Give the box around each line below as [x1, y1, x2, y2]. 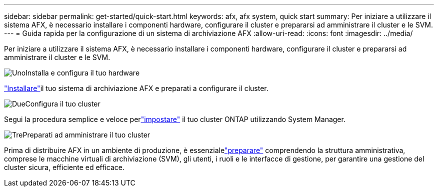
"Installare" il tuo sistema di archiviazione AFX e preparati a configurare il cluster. [4, 84, 268, 92]
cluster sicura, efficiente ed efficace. [4, 163, 124, 171]
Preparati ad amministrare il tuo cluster [22, 130, 150, 139]
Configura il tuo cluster [25, 99, 100, 108]
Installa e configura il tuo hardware [25, 68, 140, 77]
